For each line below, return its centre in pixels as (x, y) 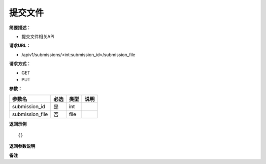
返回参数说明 (22, 146)
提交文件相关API (38, 36)
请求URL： (20, 46)
